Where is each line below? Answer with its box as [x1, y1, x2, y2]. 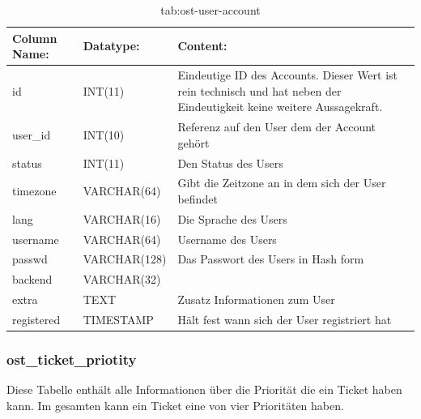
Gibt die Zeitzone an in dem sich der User [177, 174, 386, 191]
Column [12, 29, 57, 46]
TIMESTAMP [83, 311, 154, 327]
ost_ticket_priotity [6, 349, 137, 370]
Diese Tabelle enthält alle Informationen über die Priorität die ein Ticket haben [6, 381, 402, 398]
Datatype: [83, 37, 140, 54]
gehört [177, 134, 210, 151]
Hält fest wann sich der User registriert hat [177, 311, 392, 327]
